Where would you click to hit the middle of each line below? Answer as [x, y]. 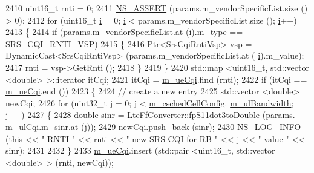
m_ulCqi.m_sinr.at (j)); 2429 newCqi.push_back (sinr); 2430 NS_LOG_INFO [153, 126]
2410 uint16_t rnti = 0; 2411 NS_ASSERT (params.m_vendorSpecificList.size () [157, 8]
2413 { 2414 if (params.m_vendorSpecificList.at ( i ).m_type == [124, 32]
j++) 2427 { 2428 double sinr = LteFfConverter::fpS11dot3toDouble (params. [150, 115]
